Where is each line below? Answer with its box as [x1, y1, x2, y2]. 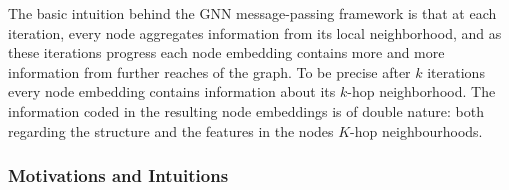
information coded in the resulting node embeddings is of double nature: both [8, 100, 485, 121]
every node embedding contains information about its [8, 81, 336, 102]
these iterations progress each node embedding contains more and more [8, 42, 445, 63]
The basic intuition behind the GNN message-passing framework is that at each [8, 3, 497, 23]
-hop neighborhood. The [347, 81, 496, 102]
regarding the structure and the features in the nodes [8, 120, 334, 141]
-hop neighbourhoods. [350, 120, 483, 141]
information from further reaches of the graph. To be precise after [8, 61, 411, 82]
